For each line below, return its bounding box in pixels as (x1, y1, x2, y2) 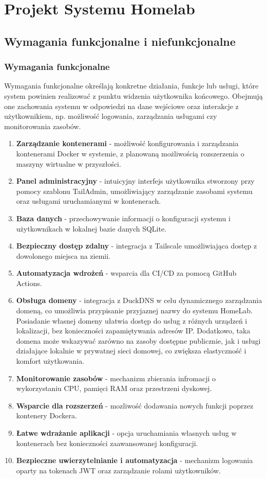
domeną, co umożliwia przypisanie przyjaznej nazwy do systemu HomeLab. (16, 305, 253, 316)
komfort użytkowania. (16, 356, 85, 366)
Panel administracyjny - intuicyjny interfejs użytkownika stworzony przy (16, 175, 255, 186)
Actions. (16, 277, 42, 288)
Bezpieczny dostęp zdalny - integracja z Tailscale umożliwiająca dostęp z (16, 240, 257, 251)
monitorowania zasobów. (4, 120, 81, 131)
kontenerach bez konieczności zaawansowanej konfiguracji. (16, 437, 198, 448)
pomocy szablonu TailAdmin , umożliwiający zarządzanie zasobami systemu (16, 185, 253, 196)
